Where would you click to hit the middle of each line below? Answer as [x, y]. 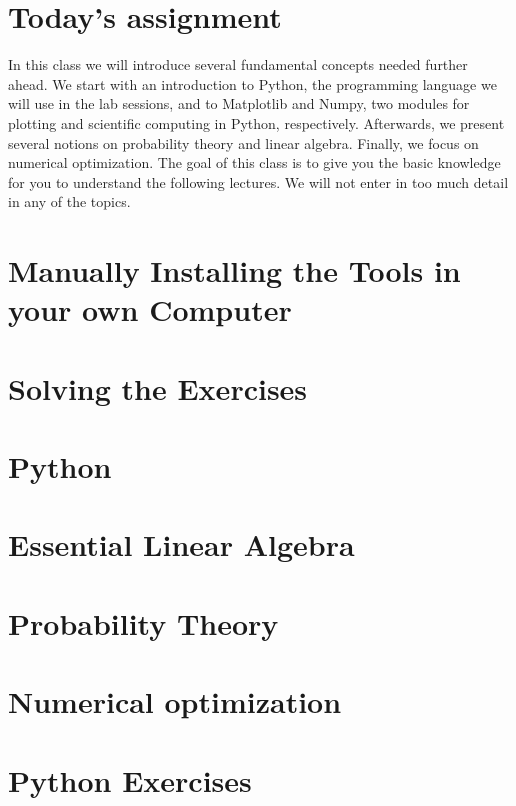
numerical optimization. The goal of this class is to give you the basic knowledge [254, 162]
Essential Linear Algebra [181, 544]
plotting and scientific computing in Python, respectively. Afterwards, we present [256, 122]
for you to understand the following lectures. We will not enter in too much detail [258, 181]
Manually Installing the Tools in [234, 270]
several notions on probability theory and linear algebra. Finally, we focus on [243, 142]
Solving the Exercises [158, 387]
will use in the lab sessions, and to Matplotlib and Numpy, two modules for [239, 103]
